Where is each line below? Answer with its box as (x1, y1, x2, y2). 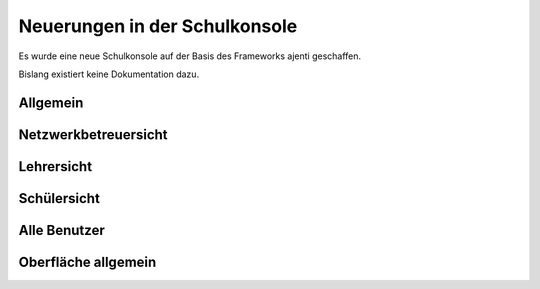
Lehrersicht (18, 158, 93, 175)
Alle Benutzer (18, 221, 105, 239)
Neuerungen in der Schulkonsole (18, 15, 298, 37)
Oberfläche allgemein (18, 253, 157, 270)
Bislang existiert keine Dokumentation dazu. (18, 68, 200, 80)
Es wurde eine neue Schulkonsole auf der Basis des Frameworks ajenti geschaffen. (18, 50, 362, 62)
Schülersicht (18, 190, 100, 207)
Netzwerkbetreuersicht (18, 126, 169, 143)
